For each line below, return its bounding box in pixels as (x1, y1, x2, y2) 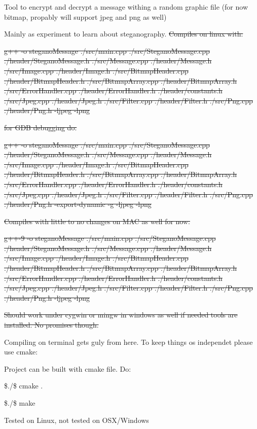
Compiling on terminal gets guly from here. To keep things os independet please (4, 336, 253, 347)
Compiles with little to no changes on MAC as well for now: (4, 216, 190, 226)
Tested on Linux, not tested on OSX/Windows (4, 414, 149, 425)
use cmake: (4, 346, 38, 357)
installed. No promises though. (4, 319, 99, 330)
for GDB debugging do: (4, 122, 77, 132)
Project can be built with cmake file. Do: (4, 363, 131, 374)
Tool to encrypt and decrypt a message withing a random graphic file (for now (4, 2, 248, 12)
